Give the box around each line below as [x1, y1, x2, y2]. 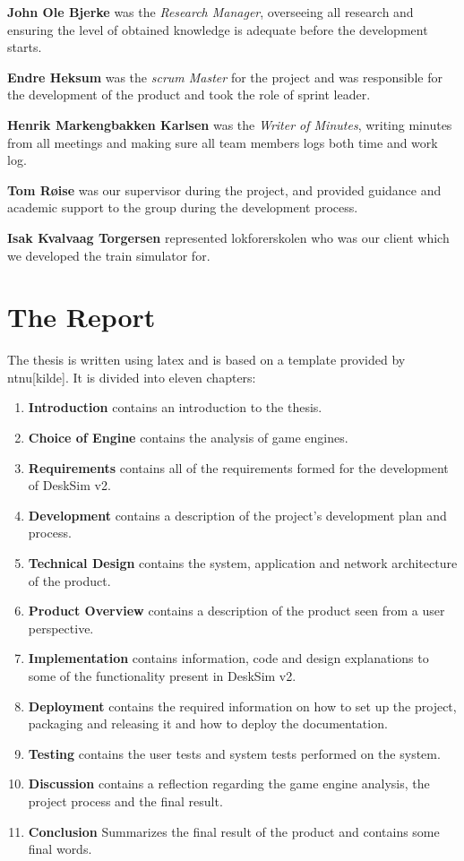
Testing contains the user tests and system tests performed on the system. [28, 744, 441, 762]
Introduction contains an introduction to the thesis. [28, 398, 322, 417]
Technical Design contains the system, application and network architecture [28, 554, 458, 572]
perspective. [28, 618, 94, 637]
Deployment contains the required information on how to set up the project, [28, 696, 457, 715]
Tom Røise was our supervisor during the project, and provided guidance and [7, 180, 442, 199]
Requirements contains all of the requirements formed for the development [28, 458, 449, 477]
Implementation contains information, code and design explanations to [28, 649, 429, 667]
